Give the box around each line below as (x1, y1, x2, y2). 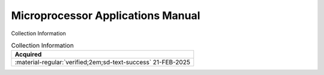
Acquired (14, 51, 42, 59)
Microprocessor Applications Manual (11, 9, 200, 22)
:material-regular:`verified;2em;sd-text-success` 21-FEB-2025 (14, 58, 190, 67)
